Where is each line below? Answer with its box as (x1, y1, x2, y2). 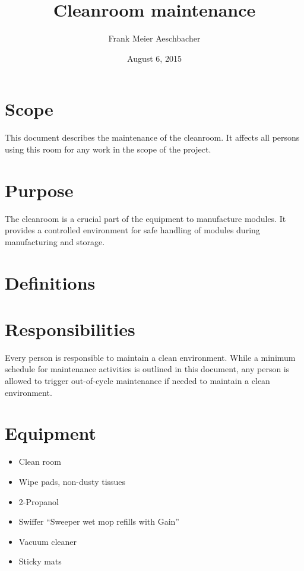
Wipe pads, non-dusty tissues (18, 475, 126, 487)
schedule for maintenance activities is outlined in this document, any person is (5, 363, 290, 375)
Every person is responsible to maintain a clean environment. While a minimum (5, 351, 296, 363)
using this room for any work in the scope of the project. (5, 142, 211, 155)
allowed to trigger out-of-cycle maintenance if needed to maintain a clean (5, 375, 270, 387)
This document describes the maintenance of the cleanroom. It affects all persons (5, 131, 300, 144)
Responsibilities (5, 316, 135, 341)
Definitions (5, 270, 96, 294)
